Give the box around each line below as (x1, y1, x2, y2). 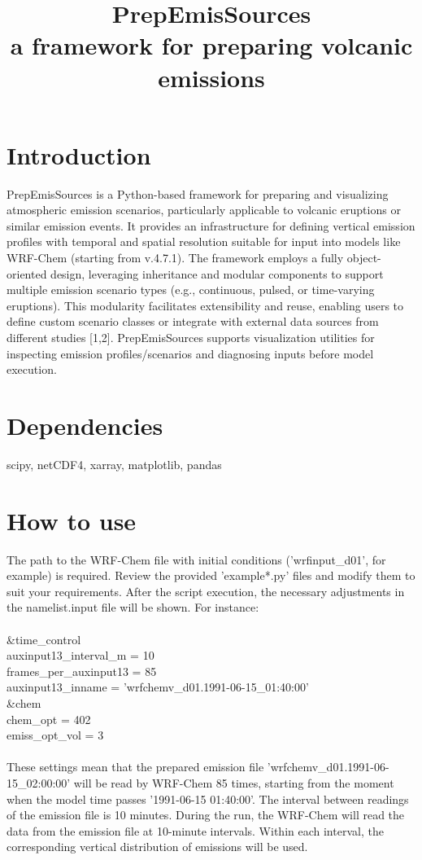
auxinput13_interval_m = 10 (7, 647, 154, 664)
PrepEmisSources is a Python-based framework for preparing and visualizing (7, 185, 389, 202)
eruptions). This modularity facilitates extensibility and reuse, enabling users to (7, 296, 404, 314)
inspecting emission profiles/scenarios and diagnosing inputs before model (7, 344, 374, 362)
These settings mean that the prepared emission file (7, 758, 264, 775)
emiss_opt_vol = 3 (7, 726, 104, 744)
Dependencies (7, 409, 163, 441)
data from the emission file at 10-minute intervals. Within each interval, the (7, 822, 384, 839)
